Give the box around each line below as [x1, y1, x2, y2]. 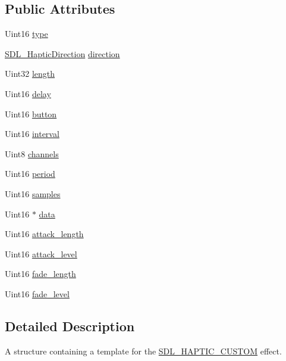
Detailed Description [5, 316, 135, 335]
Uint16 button [5, 107, 57, 120]
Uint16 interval [5, 127, 59, 140]
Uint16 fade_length [5, 267, 76, 280]
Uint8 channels [5, 147, 59, 160]
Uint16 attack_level [5, 247, 77, 260]
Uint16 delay [5, 87, 51, 99]
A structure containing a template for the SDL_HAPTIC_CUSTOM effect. [5, 344, 282, 357]
